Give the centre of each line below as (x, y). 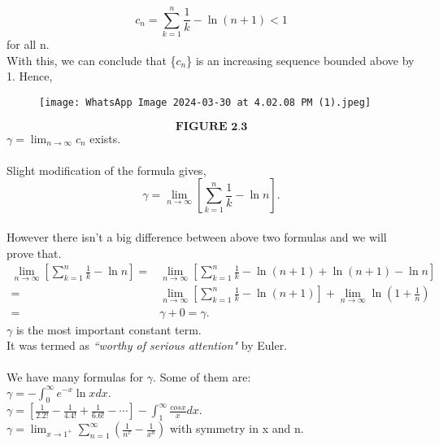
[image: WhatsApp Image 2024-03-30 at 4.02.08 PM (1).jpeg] (205, 102)
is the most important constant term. (109, 329)
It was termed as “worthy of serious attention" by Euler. (147, 345)
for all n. (28, 44)
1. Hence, (30, 76)
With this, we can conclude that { (91, 60)
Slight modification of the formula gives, (106, 170)
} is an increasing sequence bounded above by (300, 60)
